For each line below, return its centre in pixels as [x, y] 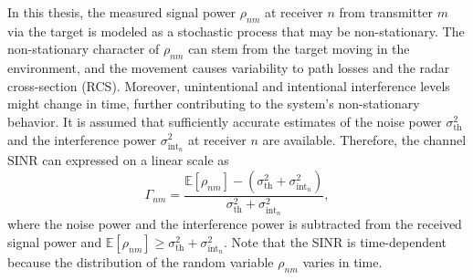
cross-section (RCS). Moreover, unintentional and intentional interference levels [229, 85]
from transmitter [386, 12]
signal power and [55, 241]
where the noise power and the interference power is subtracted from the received [235, 224]
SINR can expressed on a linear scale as [118, 160]
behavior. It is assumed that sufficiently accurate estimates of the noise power [225, 121]
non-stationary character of [84, 49]
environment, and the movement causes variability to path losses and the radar [229, 68]
